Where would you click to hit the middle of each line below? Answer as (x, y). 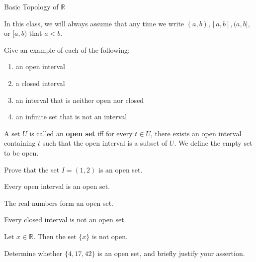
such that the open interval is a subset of (105, 143)
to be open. (21, 152)
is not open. (110, 236)
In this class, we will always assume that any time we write (94, 23)
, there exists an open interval (196, 133)
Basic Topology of (31, 6)
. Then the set (55, 236)
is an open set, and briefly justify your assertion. (171, 253)
